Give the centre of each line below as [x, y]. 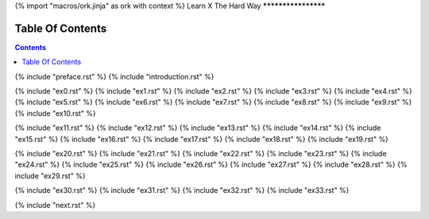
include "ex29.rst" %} [50, 175]
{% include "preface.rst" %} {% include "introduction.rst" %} [114, 76]
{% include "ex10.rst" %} [56, 113]
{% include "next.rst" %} [55, 205]
